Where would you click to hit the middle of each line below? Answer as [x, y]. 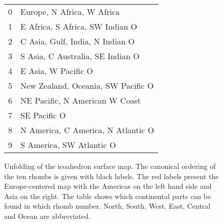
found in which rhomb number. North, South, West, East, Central [107, 206]
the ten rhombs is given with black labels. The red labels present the [111, 176]
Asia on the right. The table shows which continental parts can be [108, 196]
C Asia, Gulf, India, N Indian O [78, 41]
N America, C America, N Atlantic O [87, 130]
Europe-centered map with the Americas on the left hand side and [108, 186]
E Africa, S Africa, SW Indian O [79, 26]
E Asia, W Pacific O [57, 71]
